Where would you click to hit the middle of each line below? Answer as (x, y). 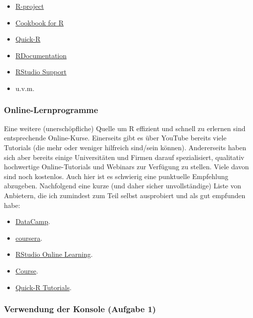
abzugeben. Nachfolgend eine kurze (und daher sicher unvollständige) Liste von (123, 186)
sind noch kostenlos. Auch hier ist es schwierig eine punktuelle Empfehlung (116, 176)
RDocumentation (41, 55)
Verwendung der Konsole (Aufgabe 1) (80, 309)
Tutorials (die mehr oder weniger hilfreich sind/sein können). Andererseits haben (125, 147)
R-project (30, 6)
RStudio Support (41, 72)
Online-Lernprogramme (51, 110)
